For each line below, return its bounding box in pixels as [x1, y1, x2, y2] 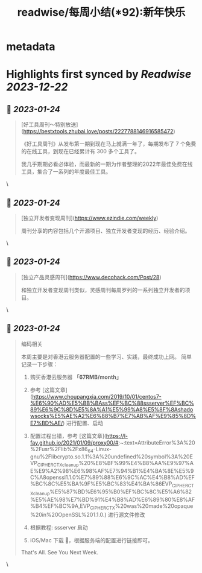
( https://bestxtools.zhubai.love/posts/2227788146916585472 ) [21, 128, 176, 135]
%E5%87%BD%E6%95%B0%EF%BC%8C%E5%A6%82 [49, 488, 192, 495]
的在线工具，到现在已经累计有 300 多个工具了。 [21, 148, 140, 155]
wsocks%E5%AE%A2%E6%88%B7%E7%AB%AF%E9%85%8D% [30, 412, 197, 419]
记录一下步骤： [21, 360, 58, 368]
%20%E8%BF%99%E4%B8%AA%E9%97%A [78, 460, 194, 467]
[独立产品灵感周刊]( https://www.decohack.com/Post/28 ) [21, 273, 162, 280]
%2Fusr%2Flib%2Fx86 [30, 445, 89, 452]
